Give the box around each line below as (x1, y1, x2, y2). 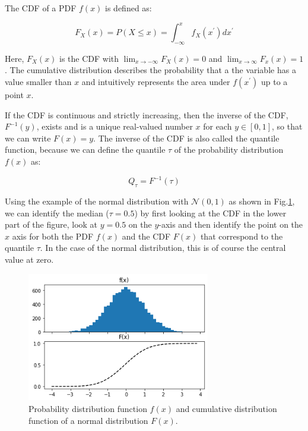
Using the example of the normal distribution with (5, 194, 189, 207)
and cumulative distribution (176, 402, 277, 414)
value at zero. (5, 253, 54, 265)
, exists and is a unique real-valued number (36, 120, 193, 133)
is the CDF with (59, 52, 119, 64)
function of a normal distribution (28, 414, 148, 426)
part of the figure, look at (5, 218, 98, 231)
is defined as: (105, 2, 152, 14)
